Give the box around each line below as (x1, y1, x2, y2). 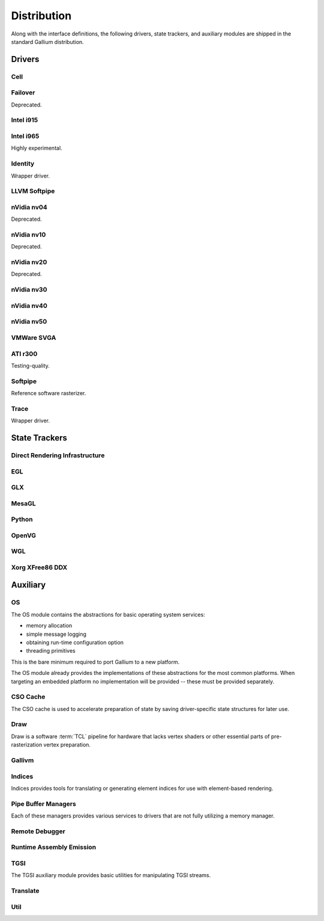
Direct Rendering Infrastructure (11, 451, 105, 460)
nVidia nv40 (11, 301, 47, 310)
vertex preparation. (43, 741, 91, 748)
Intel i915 (11, 116, 38, 125)
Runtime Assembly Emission (11, 843, 97, 851)
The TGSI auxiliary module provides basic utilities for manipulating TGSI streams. (11, 872, 211, 879)
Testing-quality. (11, 362, 50, 369)
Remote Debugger (11, 827, 65, 836)
